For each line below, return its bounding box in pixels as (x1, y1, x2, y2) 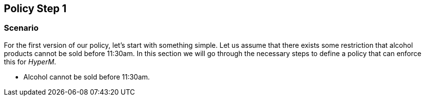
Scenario (4, 23, 39, 33)
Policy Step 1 (4, 2, 67, 15)
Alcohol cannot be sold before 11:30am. (23, 72, 150, 81)
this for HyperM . (4, 57, 57, 66)
